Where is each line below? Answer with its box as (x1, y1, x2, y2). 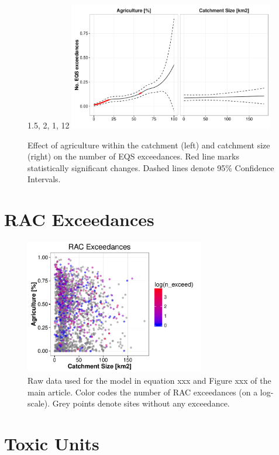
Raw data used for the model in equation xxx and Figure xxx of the (27, 374, 271, 387)
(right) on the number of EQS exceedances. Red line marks (27, 150, 239, 162)
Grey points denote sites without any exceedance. (52, 397, 230, 409)
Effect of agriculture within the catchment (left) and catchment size (27, 138, 270, 151)
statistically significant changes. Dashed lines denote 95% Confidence (27, 161, 274, 173)
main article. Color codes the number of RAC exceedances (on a (27, 385, 258, 398)
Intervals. (27, 173, 61, 185)
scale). (27, 397, 50, 409)
